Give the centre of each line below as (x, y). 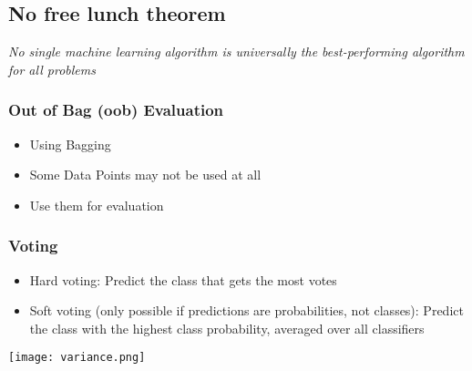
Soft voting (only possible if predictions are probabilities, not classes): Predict (246, 310)
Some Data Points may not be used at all (145, 175)
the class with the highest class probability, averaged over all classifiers (227, 328)
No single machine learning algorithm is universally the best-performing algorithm (236, 52)
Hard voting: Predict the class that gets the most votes (183, 279)
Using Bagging (70, 144)
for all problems (52, 69)
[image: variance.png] (77, 358)
